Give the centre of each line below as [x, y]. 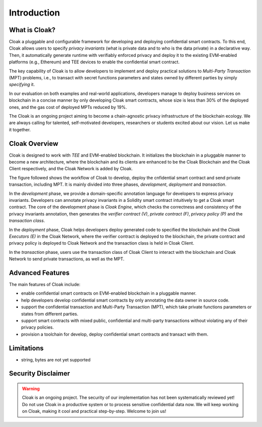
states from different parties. [50, 314]
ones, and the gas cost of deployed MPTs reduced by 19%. [68, 107]
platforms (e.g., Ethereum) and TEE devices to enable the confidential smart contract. [94, 62]
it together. [20, 129]
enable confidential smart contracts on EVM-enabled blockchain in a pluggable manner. [109, 293]
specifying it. [22, 85]
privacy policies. [38, 327]
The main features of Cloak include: [45, 285]
